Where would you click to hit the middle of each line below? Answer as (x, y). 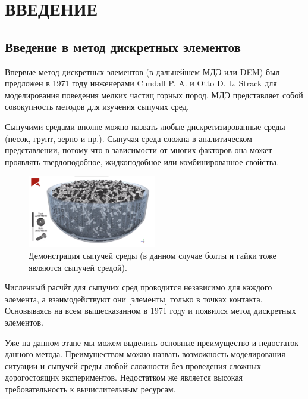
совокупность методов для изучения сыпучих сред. (97, 106)
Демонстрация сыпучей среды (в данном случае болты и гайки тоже (153, 255)
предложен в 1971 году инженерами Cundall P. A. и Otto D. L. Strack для (141, 83)
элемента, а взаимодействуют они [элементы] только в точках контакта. (134, 299)
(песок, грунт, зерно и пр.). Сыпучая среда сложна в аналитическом (128, 138)
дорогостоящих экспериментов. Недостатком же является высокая (124, 377)
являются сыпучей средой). (78, 267)
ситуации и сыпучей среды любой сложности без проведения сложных (133, 365)
